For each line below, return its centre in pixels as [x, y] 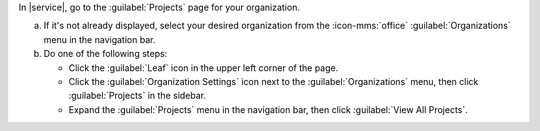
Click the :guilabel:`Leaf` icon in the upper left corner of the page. [203, 67]
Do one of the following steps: [105, 54]
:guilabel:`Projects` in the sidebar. [137, 96]
